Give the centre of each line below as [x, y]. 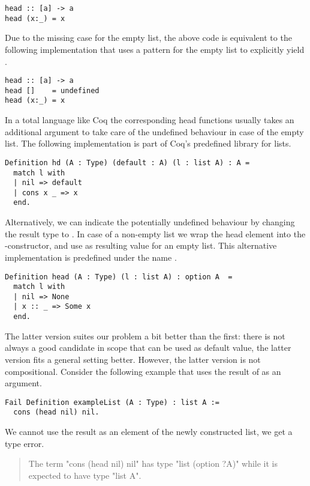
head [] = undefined [52, 90]
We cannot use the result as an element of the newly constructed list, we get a [149, 432]
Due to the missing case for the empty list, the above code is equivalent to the [148, 38]
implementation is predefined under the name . [91, 257]
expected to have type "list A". [85, 475]
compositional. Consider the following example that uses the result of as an [143, 371]
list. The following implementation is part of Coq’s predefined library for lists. [148, 143]
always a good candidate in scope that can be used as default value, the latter [148, 348]
